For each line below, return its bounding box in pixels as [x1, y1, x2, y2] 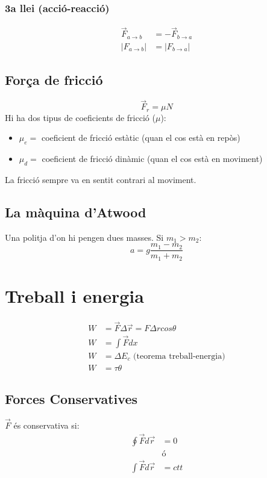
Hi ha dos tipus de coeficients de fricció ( [5, 111, 155, 123]
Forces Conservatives [5, 390, 137, 408]
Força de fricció [5, 70, 103, 89]
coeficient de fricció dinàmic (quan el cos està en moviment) [42, 152, 263, 165]
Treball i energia [5, 284, 144, 308]
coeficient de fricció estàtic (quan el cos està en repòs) [41, 131, 240, 144]
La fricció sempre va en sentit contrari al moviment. [5, 173, 196, 186]
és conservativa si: [13, 419, 80, 432]
